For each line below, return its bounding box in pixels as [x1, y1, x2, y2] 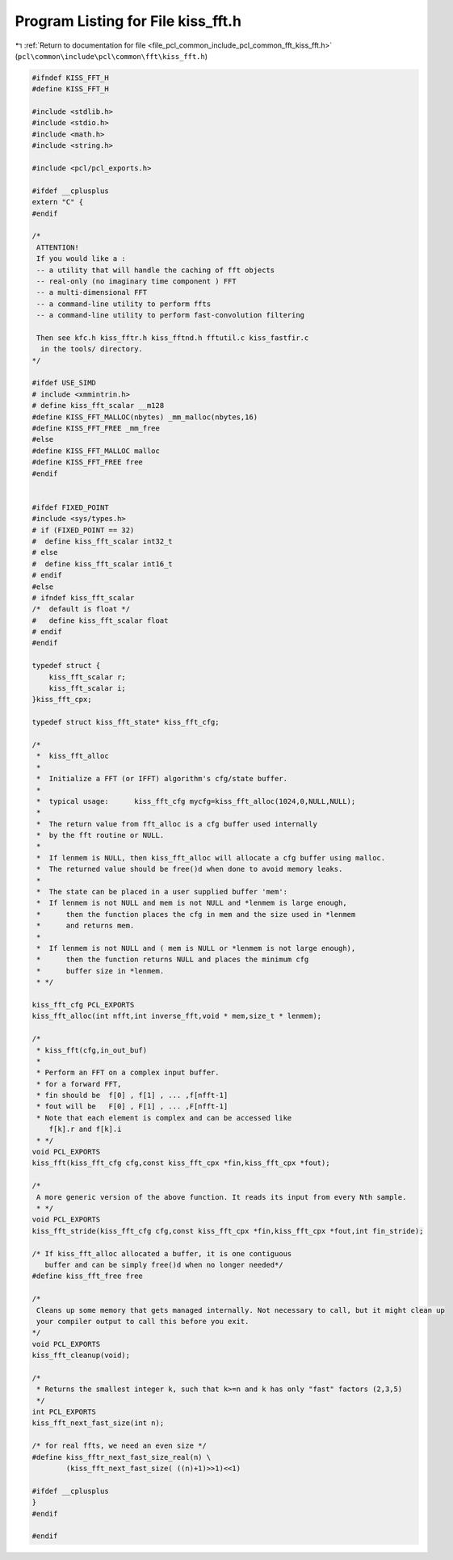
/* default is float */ [31, 604, 131, 614]
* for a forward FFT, [36, 1079, 122, 1088]
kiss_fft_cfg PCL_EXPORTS [31, 1000, 135, 1009]
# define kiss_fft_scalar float [31, 616, 169, 625]
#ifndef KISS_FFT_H [31, 73, 109, 82]
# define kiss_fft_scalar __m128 [31, 401, 165, 410]
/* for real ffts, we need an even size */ [31, 1441, 208, 1450]
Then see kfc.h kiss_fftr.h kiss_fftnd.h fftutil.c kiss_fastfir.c [36, 333, 309, 343]
